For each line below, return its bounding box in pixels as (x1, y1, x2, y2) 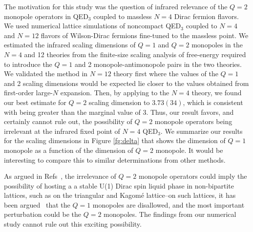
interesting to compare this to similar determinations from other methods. (4, 154, 226, 165)
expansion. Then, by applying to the (60, 87, 169, 98)
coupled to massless (93, 11, 152, 21)
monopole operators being (154, 116, 232, 127)
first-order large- (4, 87, 53, 98)
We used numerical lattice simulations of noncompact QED (4, 21, 181, 31)
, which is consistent (183, 97, 243, 107)
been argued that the (4, 199, 70, 210)
